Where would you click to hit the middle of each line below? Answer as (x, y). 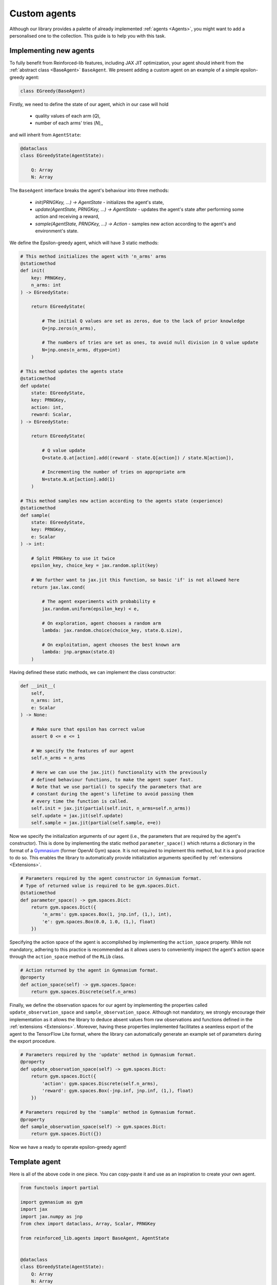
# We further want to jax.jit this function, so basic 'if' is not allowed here (135, 580)
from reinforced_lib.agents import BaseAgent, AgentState (95, 1238)
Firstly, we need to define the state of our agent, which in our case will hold (89, 104)
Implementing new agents (52, 51)
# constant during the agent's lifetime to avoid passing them (112, 794)
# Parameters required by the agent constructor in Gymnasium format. (111, 878)
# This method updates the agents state (72, 371)
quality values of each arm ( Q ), (68, 116)
